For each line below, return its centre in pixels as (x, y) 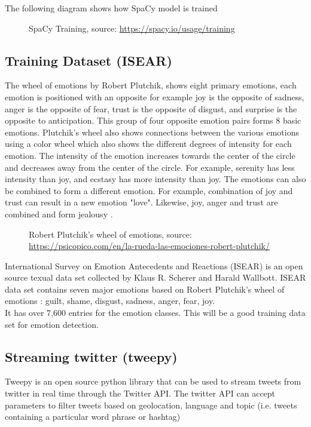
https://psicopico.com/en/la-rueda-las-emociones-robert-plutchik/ (149, 246)
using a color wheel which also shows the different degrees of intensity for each (148, 144)
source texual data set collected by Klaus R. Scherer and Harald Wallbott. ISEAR (155, 277)
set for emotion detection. (52, 324)
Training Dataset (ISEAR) (89, 60)
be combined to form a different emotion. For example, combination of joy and (149, 190)
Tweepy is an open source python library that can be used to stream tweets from (153, 381)
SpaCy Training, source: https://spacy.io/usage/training (132, 28)
